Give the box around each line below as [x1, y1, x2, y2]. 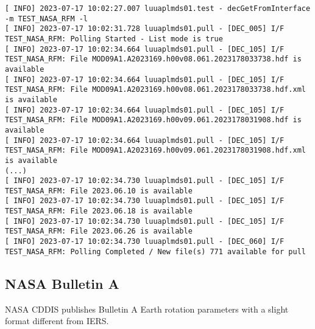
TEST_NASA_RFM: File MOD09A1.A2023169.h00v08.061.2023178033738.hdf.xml [5, 85, 306, 94]
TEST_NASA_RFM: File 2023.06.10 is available [5, 186, 193, 195]
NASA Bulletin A [5, 274, 119, 293]
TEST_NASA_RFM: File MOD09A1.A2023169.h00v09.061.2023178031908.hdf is [5, 116, 302, 125]
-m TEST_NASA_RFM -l [5, 14, 88, 23]
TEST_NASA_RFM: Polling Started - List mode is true [5, 34, 223, 43]
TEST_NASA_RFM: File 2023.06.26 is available [5, 227, 193, 236]
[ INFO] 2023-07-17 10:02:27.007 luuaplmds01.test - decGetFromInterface [5, 4, 311, 13]
